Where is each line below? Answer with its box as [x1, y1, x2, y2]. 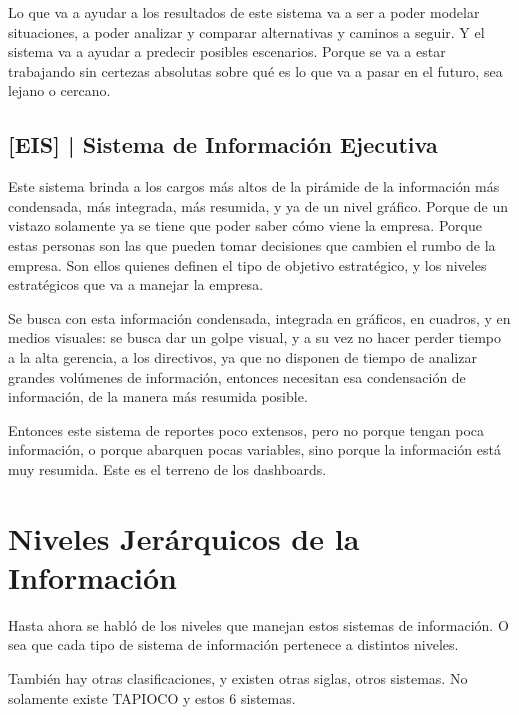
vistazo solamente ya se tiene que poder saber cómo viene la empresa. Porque [8, 215, 482, 236]
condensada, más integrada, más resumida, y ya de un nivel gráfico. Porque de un [8, 195, 508, 216]
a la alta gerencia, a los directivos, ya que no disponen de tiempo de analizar [8, 346, 477, 367]
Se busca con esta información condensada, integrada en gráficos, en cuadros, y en [8, 307, 511, 328]
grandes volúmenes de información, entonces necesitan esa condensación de [8, 366, 466, 387]
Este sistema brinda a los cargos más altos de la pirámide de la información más [8, 176, 500, 197]
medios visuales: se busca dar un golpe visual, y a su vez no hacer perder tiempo [8, 327, 501, 348]
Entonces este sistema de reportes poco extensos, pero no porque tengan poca [8, 419, 485, 440]
